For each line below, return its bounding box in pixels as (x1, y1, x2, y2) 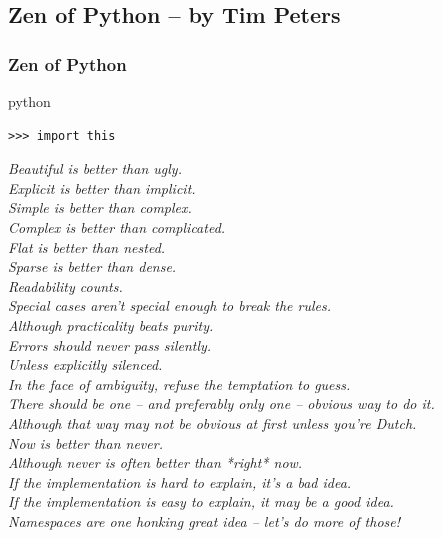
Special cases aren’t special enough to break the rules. (8, 295, 331, 316)
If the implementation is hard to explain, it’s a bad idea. (8, 471, 352, 492)
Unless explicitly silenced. (8, 354, 163, 375)
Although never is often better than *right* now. (8, 452, 303, 473)
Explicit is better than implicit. (8, 177, 196, 198)
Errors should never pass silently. (8, 334, 212, 355)
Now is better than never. (8, 432, 163, 453)
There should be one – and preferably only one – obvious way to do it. (8, 393, 435, 414)
